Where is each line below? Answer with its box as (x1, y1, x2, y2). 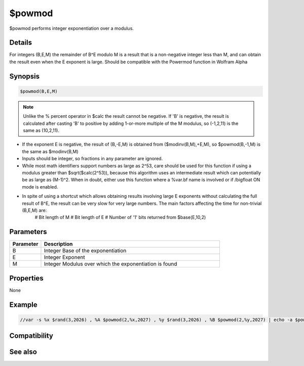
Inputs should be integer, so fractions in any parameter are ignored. (22, 156, 163, 162)
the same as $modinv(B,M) (22, 148, 79, 154)
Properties (9, 273, 44, 283)
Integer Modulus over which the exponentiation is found (44, 260, 177, 267)
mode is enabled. (22, 184, 58, 190)
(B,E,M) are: (22, 207, 47, 213)
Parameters (9, 227, 47, 236)
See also (9, 348, 37, 356)
